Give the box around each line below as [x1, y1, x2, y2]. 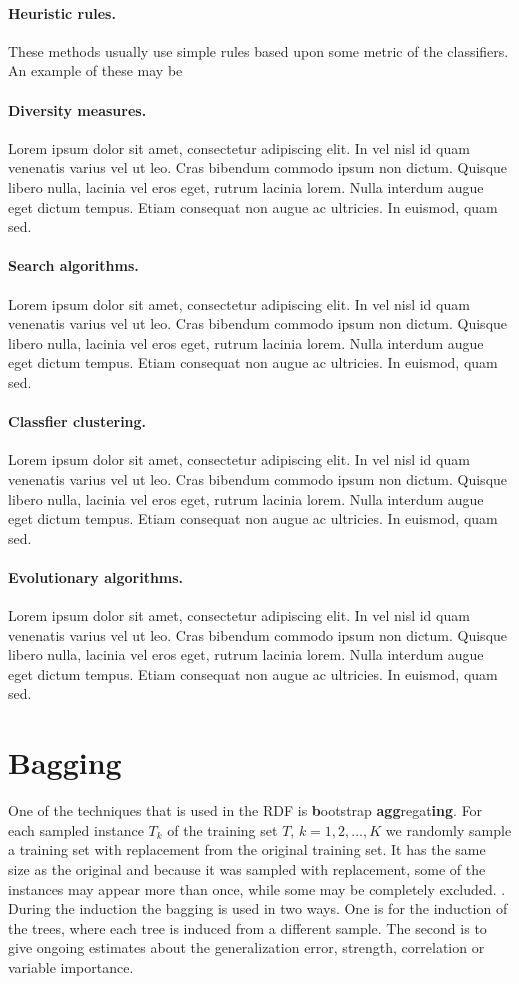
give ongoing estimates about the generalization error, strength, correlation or [8, 937, 485, 958]
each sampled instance [8, 819, 144, 840]
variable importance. [8, 956, 134, 977]
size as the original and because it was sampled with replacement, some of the [8, 858, 486, 879]
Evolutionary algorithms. [8, 566, 184, 587]
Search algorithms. [8, 255, 139, 276]
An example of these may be [8, 60, 183, 81]
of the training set [167, 819, 278, 840]
